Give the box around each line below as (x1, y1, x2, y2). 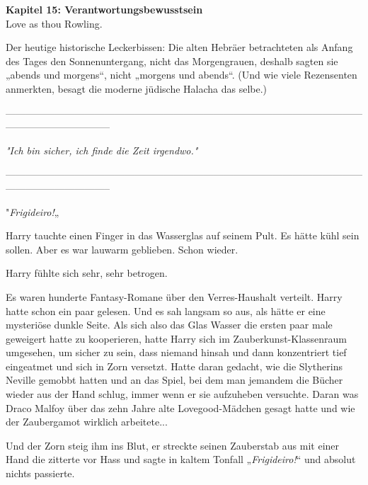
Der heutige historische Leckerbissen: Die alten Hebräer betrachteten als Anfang (6, 40, 353, 55)
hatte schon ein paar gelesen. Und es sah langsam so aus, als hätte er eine (6, 303, 326, 318)
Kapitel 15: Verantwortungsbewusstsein (6, 2, 203, 16)
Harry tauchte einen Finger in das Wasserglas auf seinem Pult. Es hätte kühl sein (6, 228, 360, 243)
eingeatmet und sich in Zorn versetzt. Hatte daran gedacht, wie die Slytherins (6, 358, 343, 373)
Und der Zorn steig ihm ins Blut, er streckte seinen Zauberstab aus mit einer (6, 438, 340, 452)
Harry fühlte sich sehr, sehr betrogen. (6, 266, 168, 280)
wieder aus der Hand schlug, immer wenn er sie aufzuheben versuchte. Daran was (6, 387, 359, 401)
